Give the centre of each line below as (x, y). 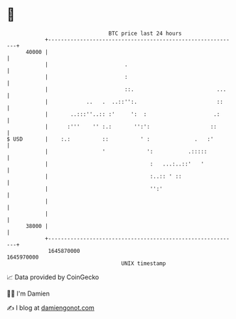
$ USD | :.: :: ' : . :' (110, 139)
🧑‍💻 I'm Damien (28, 293)
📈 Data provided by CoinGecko (53, 277)
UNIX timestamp (144, 263)
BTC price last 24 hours (145, 33)
